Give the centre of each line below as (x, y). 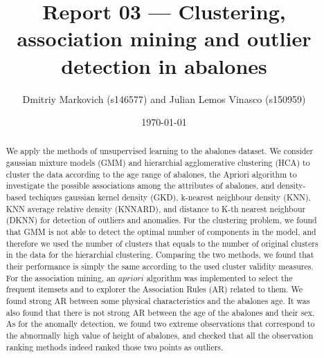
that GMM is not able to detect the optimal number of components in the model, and (161, 232)
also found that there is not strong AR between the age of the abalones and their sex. (160, 312)
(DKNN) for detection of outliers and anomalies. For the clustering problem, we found (161, 220)
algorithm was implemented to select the (219, 277)
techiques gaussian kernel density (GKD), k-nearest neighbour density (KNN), (170, 197)
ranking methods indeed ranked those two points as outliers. (115, 347)
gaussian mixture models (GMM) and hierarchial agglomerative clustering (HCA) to (158, 163)
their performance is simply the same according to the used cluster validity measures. (160, 266)
